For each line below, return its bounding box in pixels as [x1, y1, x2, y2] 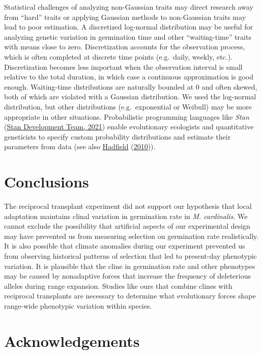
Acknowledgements [4, 330, 140, 351]
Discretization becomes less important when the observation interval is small [4, 61, 243, 72]
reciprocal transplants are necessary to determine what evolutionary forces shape [4, 290, 256, 301]
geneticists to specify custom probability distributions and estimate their [4, 131, 231, 142]
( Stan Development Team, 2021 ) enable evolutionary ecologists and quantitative [4, 121, 254, 132]
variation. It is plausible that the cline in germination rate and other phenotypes [4, 260, 255, 271]
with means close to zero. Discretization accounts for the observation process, [4, 41, 245, 52]
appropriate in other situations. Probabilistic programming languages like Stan [4, 111, 249, 122]
